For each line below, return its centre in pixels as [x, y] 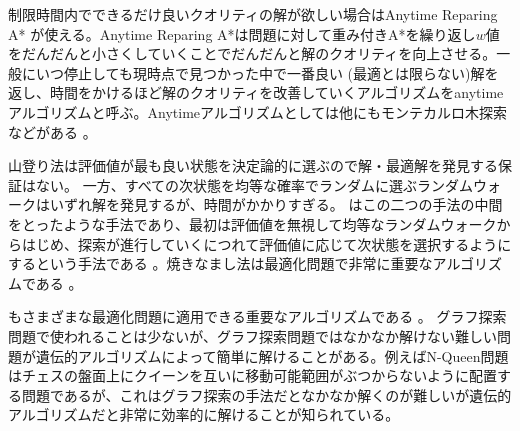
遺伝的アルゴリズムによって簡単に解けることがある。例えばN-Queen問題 [272, 355]
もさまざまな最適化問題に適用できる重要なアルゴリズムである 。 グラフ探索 [257, 316]
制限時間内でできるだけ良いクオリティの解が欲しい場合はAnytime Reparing [253, 14]
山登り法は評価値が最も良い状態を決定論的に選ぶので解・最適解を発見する [253, 165]
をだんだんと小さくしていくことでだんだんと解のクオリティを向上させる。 [252, 53]
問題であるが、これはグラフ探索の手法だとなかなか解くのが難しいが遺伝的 [266, 394]
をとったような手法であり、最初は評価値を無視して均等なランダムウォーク [252, 223]
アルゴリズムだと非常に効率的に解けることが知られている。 [204, 414]
